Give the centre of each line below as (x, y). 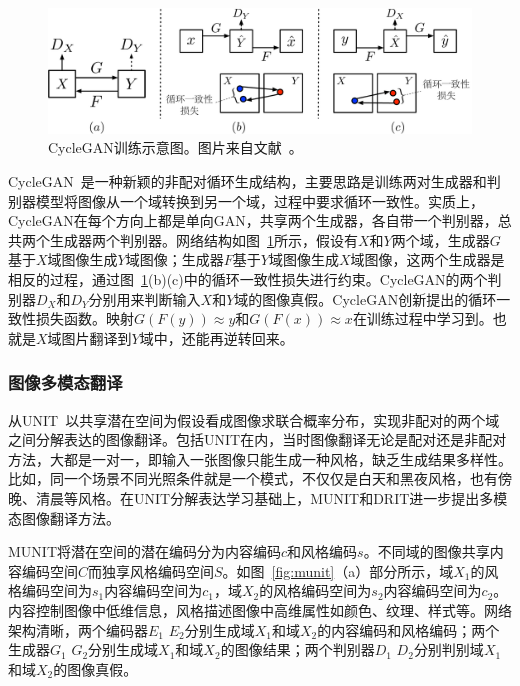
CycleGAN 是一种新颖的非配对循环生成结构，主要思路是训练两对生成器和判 (254, 181)
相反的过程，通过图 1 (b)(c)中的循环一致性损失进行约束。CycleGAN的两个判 (255, 279)
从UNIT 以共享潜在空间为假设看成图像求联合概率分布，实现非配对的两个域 (254, 419)
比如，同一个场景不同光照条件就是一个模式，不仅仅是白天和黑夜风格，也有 (253, 478)
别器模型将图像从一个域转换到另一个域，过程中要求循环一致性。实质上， (246, 200)
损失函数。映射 (84, 318)
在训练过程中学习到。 (422, 318)
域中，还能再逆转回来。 (216, 337)
